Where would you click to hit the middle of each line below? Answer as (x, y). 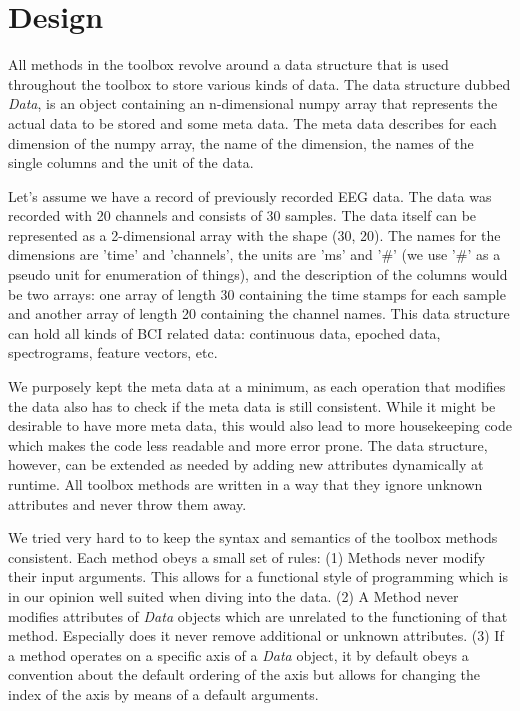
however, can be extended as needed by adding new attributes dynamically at (246, 464)
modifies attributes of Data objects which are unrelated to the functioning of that (258, 615)
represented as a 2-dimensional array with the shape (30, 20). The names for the (254, 234)
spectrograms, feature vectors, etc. (113, 352)
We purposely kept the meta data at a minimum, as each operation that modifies (257, 386)
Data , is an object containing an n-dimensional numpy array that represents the (253, 103)
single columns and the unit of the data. (131, 162)
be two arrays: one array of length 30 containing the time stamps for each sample (257, 293)
